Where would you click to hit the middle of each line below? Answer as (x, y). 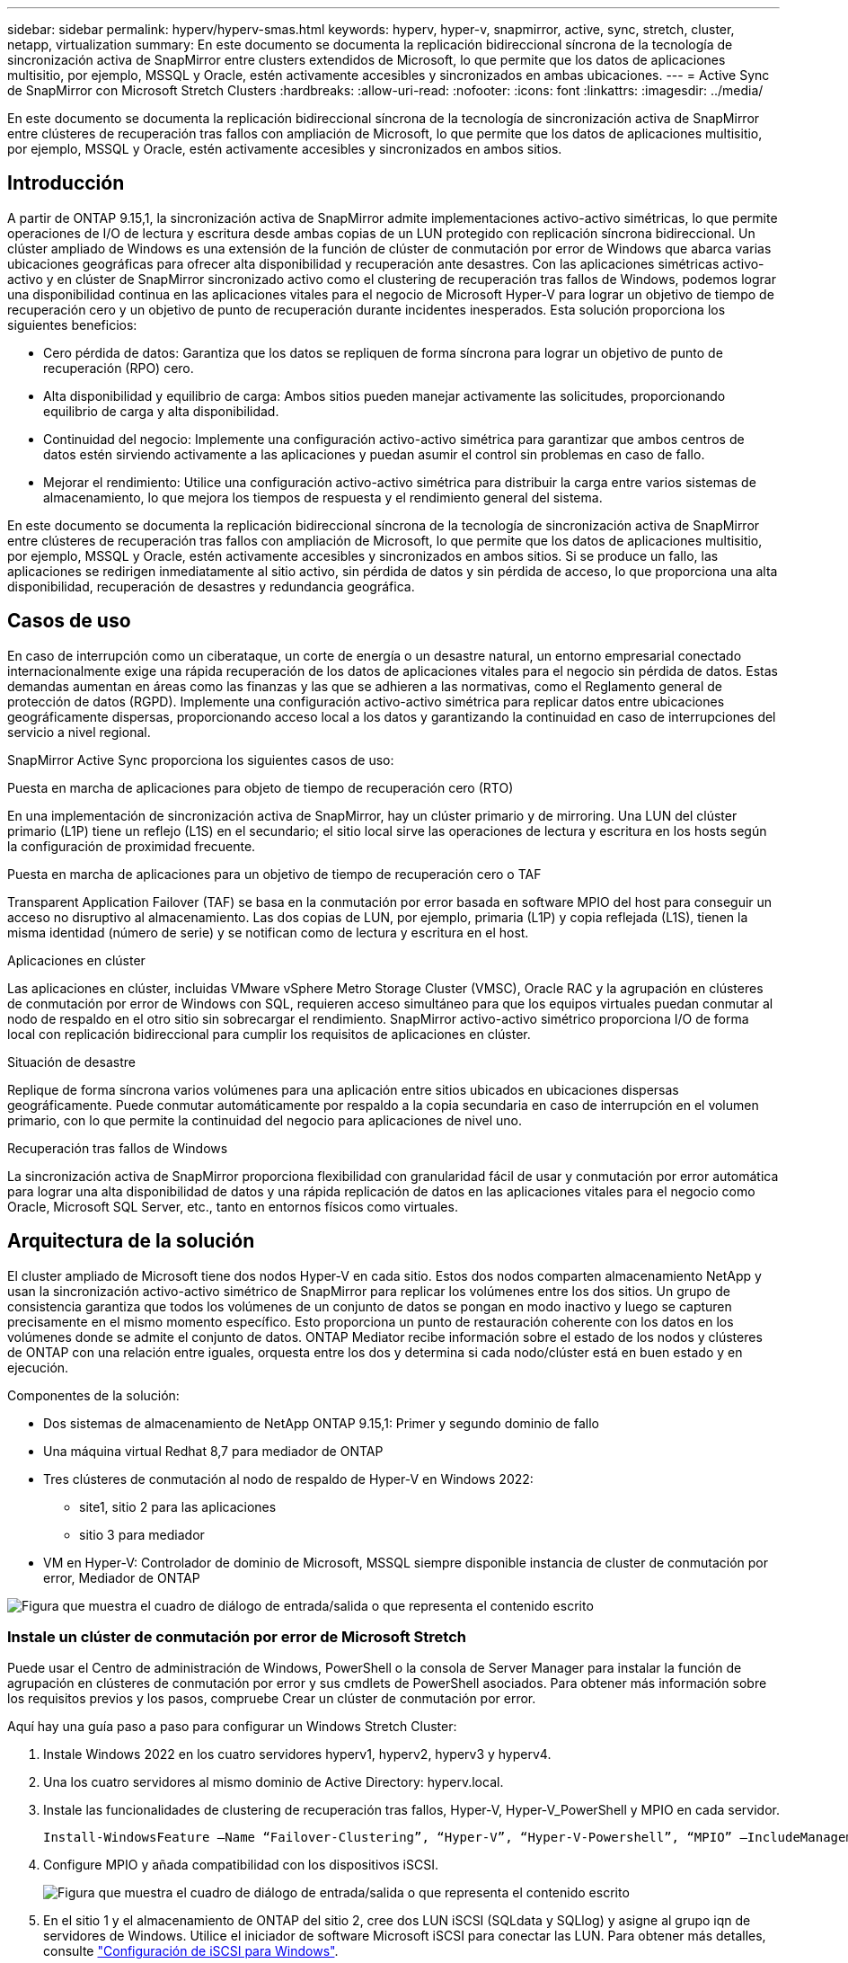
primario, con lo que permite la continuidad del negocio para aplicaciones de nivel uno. (265, 1120)
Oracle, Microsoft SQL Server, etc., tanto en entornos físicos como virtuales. (233, 1206)
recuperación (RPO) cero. (119, 368)
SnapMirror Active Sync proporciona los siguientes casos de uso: (201, 759)
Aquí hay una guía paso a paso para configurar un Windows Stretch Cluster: (232, 1727)
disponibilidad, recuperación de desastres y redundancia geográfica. (211, 586)
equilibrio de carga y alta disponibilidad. (161, 411)
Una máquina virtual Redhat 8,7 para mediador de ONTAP (213, 1451)
